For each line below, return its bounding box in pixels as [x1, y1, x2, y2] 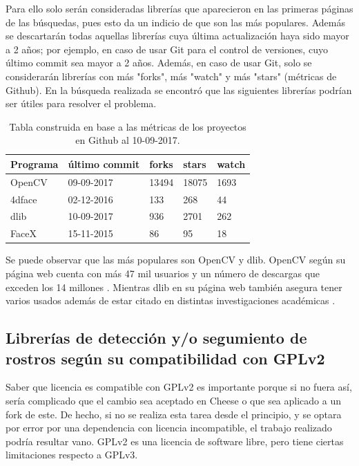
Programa [10, 156, 59, 171]
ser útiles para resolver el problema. [6, 96, 157, 111]
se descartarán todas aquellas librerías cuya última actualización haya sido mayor [6, 28, 349, 43]
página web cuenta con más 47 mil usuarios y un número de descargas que [6, 266, 320, 280]
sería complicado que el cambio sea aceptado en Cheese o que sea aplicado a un [6, 393, 341, 407]
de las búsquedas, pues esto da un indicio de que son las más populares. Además [6, 15, 345, 29]
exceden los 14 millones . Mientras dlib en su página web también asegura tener [6, 279, 342, 294]
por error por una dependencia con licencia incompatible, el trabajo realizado [6, 420, 332, 435]
